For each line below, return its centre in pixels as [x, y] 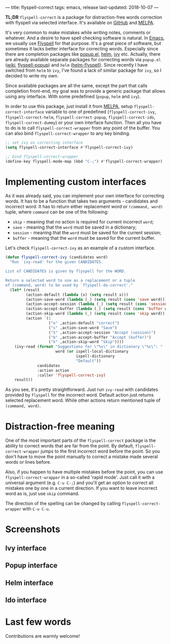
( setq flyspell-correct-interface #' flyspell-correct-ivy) [69, 147]
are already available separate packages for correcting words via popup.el [83, 60]
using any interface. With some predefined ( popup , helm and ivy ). [73, 96]
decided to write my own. [32, 76]
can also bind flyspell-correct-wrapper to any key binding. [68, 133]
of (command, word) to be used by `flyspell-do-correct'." [69, 285]
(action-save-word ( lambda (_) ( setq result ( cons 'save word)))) [97, 299]
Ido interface [26, 600]
